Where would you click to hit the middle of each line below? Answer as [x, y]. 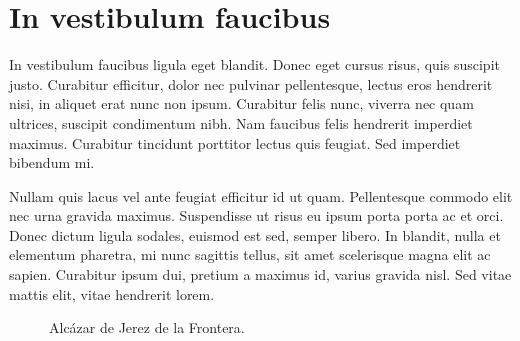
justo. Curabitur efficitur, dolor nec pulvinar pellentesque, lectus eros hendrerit [251, 83]
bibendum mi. [52, 162]
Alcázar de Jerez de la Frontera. [147, 327]
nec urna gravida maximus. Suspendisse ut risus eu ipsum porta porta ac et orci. [256, 215]
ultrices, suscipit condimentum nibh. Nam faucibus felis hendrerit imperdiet [241, 122]
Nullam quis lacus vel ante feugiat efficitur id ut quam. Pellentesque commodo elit [261, 195]
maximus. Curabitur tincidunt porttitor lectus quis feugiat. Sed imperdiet [235, 142]
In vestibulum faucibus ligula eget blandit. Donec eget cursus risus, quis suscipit [254, 64]
